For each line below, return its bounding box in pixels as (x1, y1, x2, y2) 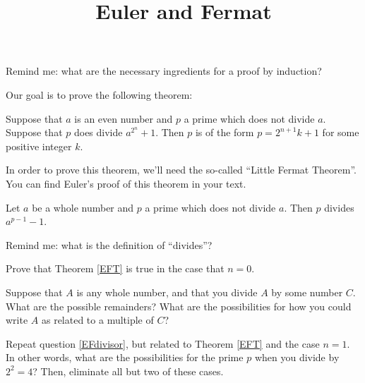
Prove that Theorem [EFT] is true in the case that (6, 261, 225, 276)
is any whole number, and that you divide (76, 284, 258, 299)
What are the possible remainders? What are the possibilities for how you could (6, 298, 352, 313)
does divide (73, 125, 123, 140)
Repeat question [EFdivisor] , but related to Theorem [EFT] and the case (6, 336, 320, 351)
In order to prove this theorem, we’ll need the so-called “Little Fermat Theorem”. (6, 162, 357, 177)
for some (322, 125, 359, 140)
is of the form (195, 125, 254, 140)
